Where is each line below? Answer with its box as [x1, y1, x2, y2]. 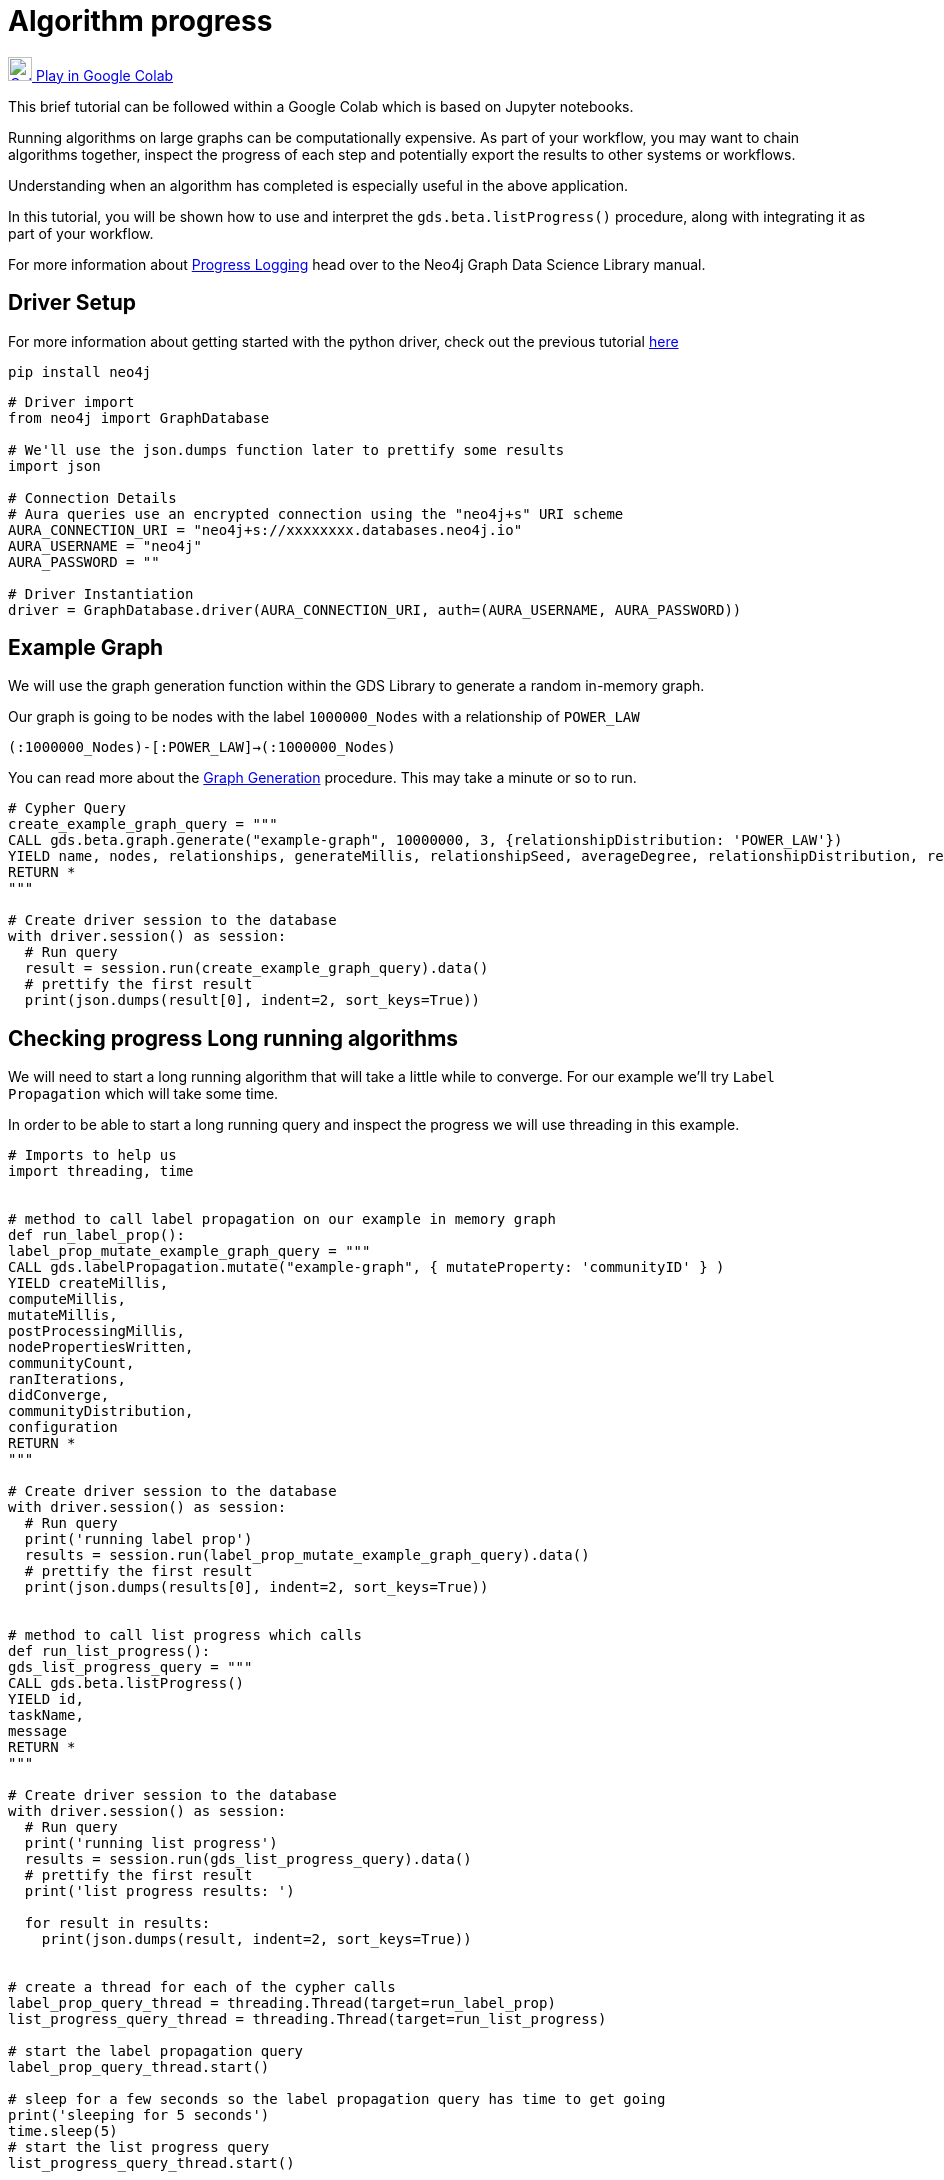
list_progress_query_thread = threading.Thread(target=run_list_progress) [8, 2011, 607, 2028]
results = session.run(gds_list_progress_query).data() [24, 1851, 472, 1868]
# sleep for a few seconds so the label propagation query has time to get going [8, 2091, 666, 2108]
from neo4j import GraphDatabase [8, 409, 270, 426]
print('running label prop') [24, 1531, 253, 1548]
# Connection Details [8, 489, 177, 506]
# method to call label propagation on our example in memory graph [8, 1211, 556, 1228]
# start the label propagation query [8, 2043, 304, 2060]
